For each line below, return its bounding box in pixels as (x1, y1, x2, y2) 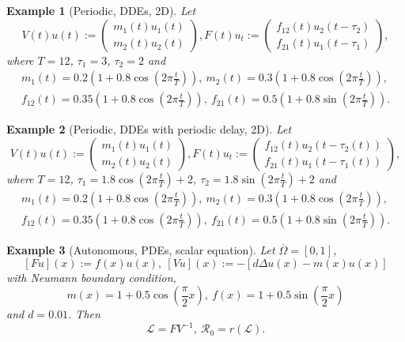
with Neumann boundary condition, (6, 269, 176, 285)
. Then (68, 306, 100, 322)
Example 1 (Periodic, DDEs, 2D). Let (6, 2, 196, 18)
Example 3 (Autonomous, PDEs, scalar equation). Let (6, 241, 275, 257)
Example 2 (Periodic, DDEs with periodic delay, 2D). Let (6, 121, 292, 137)
